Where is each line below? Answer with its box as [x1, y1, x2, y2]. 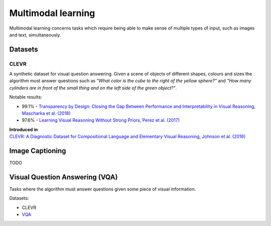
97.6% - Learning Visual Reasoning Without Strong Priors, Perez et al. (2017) [22, 117, 180, 123]
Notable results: [9, 94, 42, 100]
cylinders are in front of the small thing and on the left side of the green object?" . [9, 85, 177, 91]
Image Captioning [9, 147, 66, 155]
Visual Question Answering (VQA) [9, 173, 118, 181]
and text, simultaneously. [9, 32, 61, 38]
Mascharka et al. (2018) [22, 110, 71, 116]
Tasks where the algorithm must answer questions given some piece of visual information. [9, 186, 196, 192]
